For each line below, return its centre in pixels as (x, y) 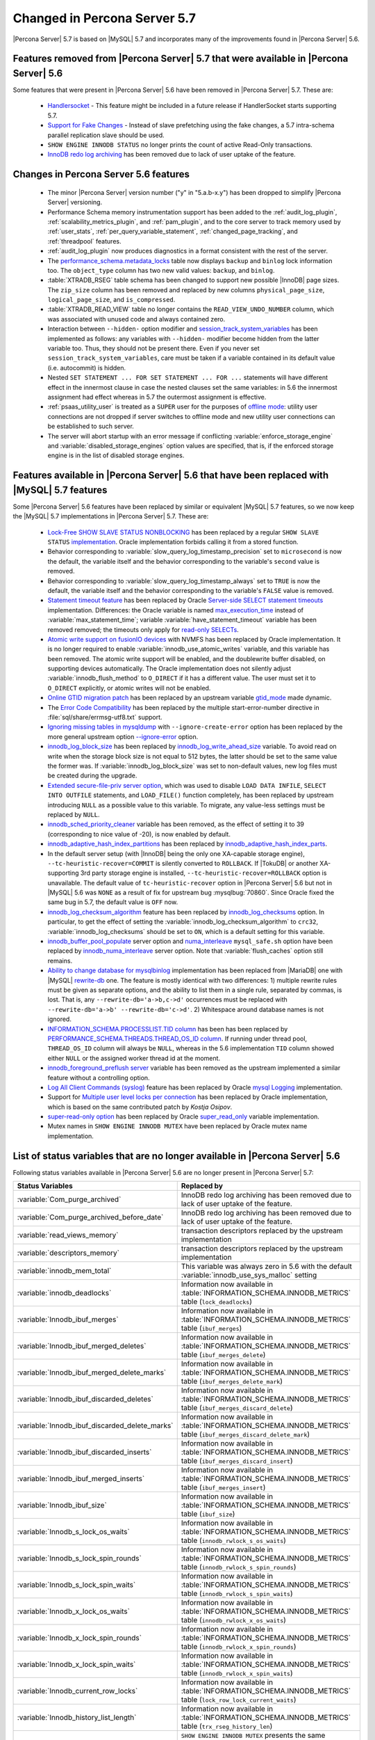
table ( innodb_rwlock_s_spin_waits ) (237, 1594)
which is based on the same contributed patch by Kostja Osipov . (140, 1107)
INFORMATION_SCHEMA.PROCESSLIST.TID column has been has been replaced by (168, 1029)
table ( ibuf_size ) (208, 1514)
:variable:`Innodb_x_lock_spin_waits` (76, 1665)
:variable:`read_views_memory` (68, 1235)
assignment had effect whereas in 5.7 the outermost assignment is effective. (157, 397)
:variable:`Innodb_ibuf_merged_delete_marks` (92, 1373)
